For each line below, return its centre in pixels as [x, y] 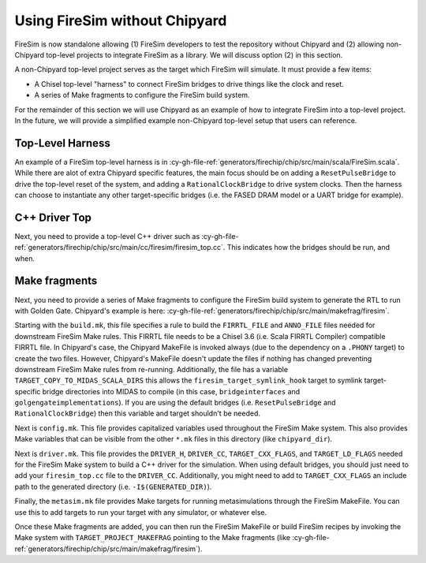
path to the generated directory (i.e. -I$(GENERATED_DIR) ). [113, 487]
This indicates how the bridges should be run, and [308, 248]
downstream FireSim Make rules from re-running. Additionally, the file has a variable [151, 369]
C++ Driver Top [53, 217]
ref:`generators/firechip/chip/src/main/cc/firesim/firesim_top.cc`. [120, 248]
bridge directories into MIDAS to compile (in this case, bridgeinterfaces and [171, 391]
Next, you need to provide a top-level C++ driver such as [107, 236]
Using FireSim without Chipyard [121, 21]
